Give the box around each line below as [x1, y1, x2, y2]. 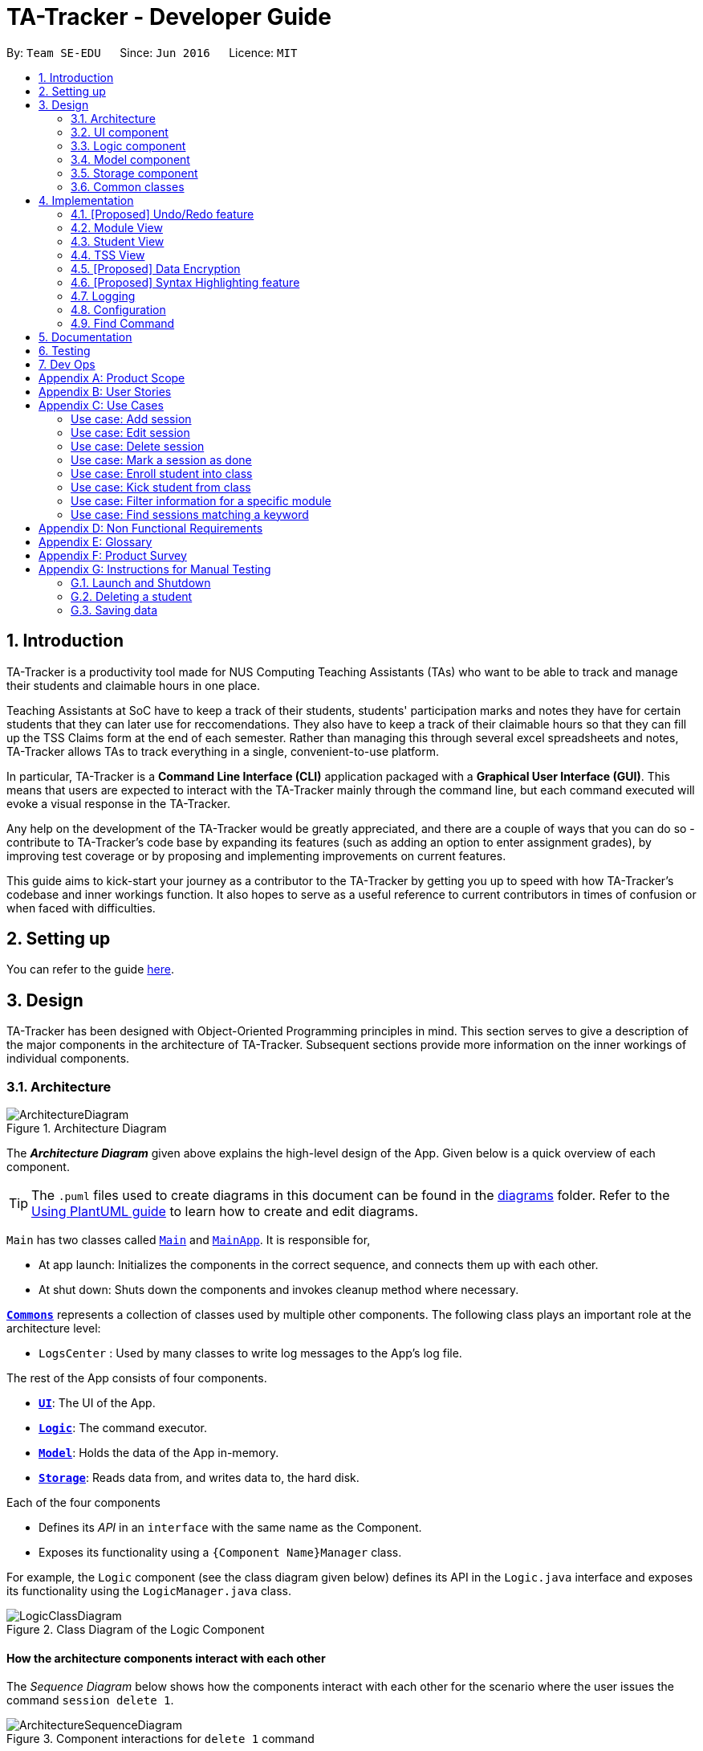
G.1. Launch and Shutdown [71, 575, 211, 590]
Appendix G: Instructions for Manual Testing [39, 561, 271, 576]
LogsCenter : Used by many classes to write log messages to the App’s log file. [39, 1346, 462, 1361]
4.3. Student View [71, 234, 165, 248]
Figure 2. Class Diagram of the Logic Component [6, 1622, 265, 1637]
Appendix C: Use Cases [39, 398, 164, 412]
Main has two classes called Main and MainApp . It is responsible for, [6, 1233, 371, 1247]
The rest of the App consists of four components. [6, 1371, 267, 1386]
